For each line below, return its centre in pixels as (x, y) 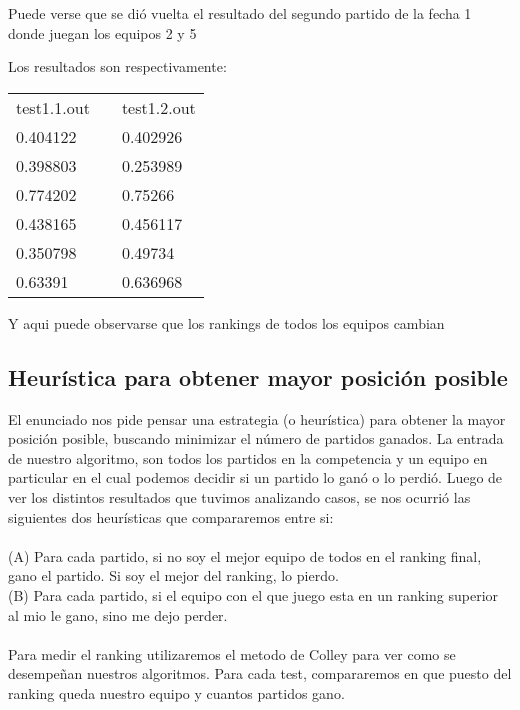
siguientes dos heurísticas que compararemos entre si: (171, 516)
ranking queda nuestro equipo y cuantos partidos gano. (176, 692)
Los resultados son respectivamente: (117, 66)
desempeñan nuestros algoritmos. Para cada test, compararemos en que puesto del (260, 673)
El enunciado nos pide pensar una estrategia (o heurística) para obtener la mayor (257, 418)
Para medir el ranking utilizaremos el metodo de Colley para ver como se (232, 653)
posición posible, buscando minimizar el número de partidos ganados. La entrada (256, 438)
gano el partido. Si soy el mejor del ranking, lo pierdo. (173, 575)
